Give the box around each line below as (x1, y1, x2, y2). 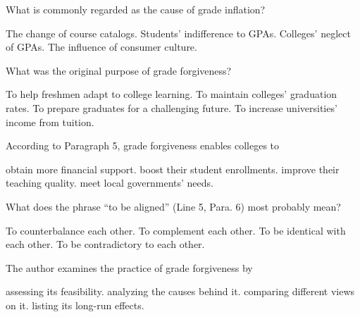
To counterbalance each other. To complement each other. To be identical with (6, 223, 346, 237)
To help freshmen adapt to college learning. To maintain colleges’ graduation (6, 87, 337, 101)
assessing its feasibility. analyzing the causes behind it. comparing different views (6, 284, 355, 299)
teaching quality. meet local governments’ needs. (6, 175, 213, 190)
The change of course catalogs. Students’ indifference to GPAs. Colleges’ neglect (6, 25, 351, 40)
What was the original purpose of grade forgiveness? (6, 63, 232, 77)
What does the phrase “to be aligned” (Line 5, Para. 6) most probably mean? (6, 199, 341, 213)
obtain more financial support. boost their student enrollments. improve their (6, 161, 340, 176)
